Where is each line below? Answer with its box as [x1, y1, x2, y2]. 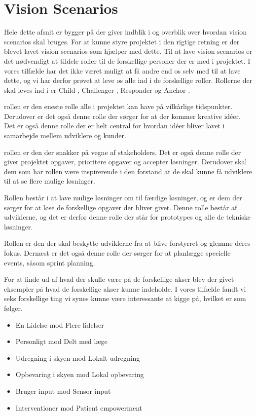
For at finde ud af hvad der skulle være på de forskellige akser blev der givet [4, 274, 234, 284]
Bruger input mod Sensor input [15, 385, 111, 396]
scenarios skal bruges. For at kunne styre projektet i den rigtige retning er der [4, 36, 240, 46]
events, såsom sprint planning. [4, 257, 95, 267]
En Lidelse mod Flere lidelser [15, 319, 104, 330]
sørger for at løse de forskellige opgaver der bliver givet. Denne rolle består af [4, 202, 237, 212]
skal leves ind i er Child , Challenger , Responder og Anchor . [4, 84, 190, 95]
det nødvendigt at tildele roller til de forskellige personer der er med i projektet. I [4, 55, 251, 66]
